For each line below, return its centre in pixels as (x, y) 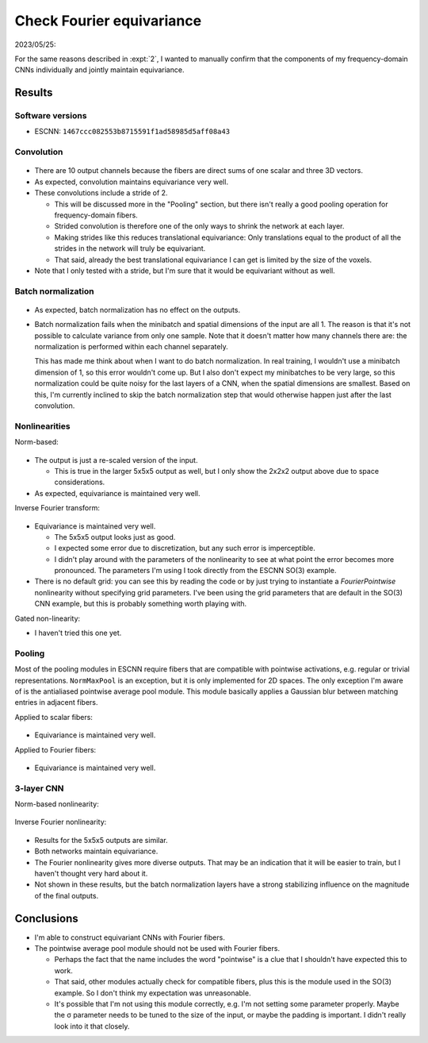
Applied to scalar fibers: (53, 717)
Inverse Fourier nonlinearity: (61, 822)
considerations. (80, 482)
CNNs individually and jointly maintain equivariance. (99, 70)
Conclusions (46, 918)
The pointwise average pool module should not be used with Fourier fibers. (157, 949)
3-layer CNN (39, 788)
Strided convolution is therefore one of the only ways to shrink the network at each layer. (199, 226)
